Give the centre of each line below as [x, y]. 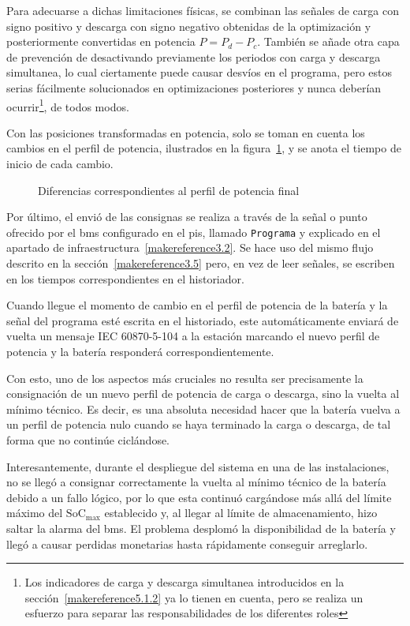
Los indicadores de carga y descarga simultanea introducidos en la [184, 582]
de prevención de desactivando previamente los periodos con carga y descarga [194, 56]
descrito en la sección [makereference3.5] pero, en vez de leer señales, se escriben [201, 263]
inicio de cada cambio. [60, 163]
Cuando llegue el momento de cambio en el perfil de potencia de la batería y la [197, 305]
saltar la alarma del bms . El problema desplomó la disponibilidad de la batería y [201, 528]
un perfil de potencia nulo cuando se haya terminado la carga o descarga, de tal [199, 424]
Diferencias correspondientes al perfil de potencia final [169, 190]
